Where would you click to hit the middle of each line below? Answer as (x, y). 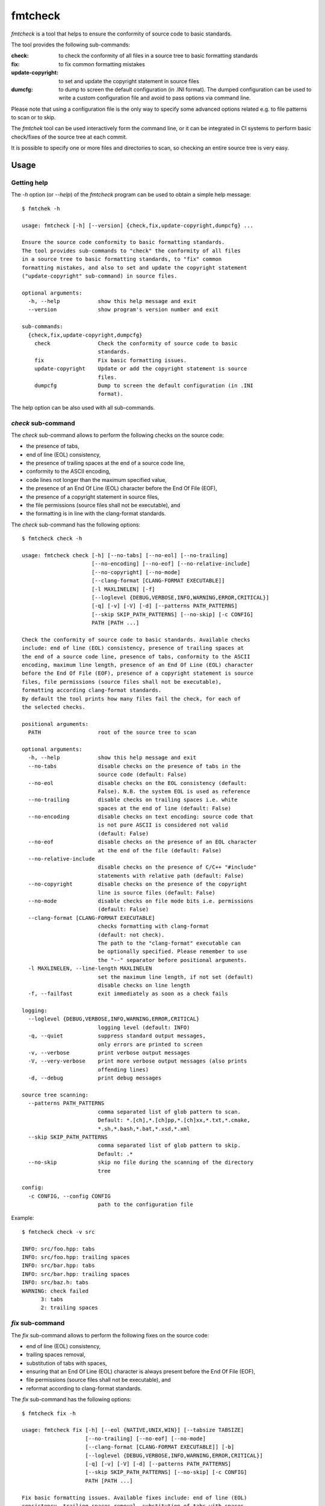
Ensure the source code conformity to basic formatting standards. (123, 242)
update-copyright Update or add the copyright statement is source (141, 369)
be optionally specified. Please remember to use (172, 951)
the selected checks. (54, 707)
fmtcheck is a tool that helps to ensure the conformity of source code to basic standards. (122, 34)
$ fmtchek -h (41, 208)
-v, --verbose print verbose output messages (109, 1053)
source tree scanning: (55, 1095)
